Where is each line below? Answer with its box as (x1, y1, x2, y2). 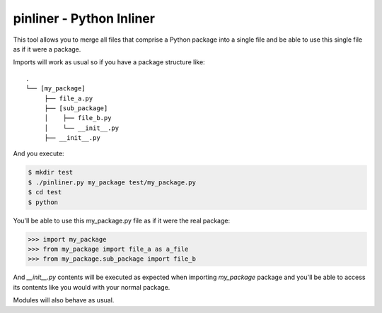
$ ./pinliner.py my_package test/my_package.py (28, 178, 196, 187)
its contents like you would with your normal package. (13, 283, 170, 291)
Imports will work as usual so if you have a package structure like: (13, 58, 205, 66)
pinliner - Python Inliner (13, 11, 156, 26)
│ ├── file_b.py (44, 114, 112, 122)
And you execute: (13, 149, 64, 158)
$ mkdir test (28, 168, 74, 177)
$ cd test (28, 188, 62, 196)
